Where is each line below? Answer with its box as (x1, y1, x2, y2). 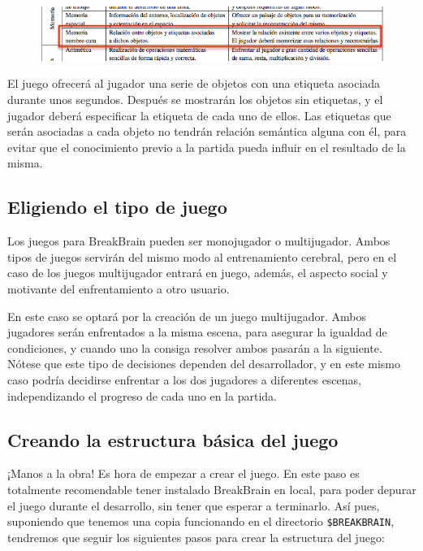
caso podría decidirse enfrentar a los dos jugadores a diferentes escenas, (7, 371, 361, 388)
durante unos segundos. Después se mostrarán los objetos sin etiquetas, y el (7, 91, 383, 107)
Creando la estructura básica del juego (7, 427, 339, 452)
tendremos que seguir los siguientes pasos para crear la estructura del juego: (7, 528, 385, 545)
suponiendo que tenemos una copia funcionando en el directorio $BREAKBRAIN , (7, 513, 395, 530)
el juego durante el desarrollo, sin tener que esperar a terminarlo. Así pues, (7, 497, 380, 514)
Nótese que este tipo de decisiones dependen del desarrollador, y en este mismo (7, 355, 400, 372)
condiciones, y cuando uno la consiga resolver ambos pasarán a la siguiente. (7, 339, 382, 356)
